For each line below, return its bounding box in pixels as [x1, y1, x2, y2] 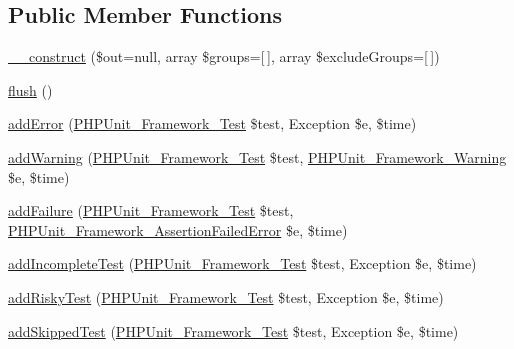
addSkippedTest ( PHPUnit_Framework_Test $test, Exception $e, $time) [8, 320, 459, 341]
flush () [8, 79, 53, 100]
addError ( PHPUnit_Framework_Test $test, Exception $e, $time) [8, 113, 417, 134]
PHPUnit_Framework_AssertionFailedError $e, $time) [8, 219, 348, 240]
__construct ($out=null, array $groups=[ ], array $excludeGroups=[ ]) [8, 46, 440, 67]
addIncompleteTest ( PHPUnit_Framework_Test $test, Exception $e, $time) [8, 253, 477, 274]
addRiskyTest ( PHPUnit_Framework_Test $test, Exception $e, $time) [8, 286, 444, 307]
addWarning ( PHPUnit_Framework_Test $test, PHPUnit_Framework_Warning [8, 146, 507, 167]
